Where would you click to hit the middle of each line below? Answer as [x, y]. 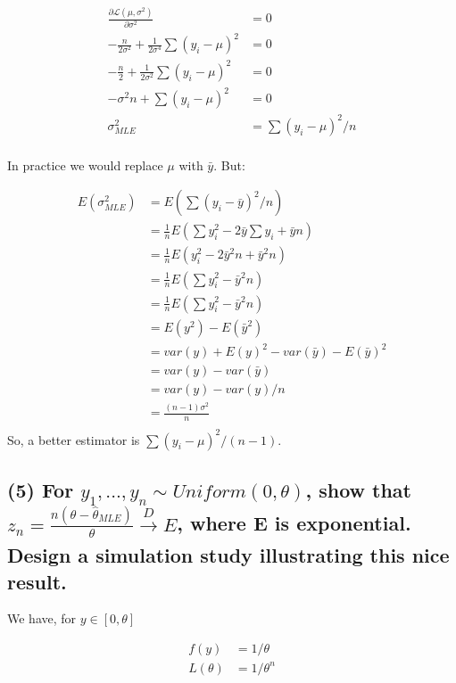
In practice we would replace [85, 165]
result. [37, 581]
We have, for [42, 618]
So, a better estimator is [74, 439]
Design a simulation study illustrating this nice [228, 555]
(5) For [41, 489]
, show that [358, 489]
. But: [229, 165]
